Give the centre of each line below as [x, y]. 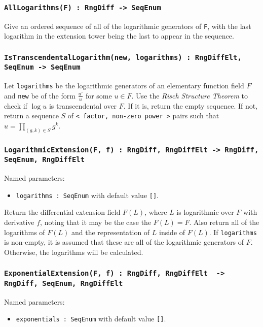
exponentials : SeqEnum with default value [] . [91, 319]
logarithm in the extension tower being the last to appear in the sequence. [119, 36]
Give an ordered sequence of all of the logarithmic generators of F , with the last [128, 26]
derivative [19, 222]
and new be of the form [40, 95]
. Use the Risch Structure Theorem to [190, 95]
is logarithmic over [205, 212]
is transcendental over [83, 105]
